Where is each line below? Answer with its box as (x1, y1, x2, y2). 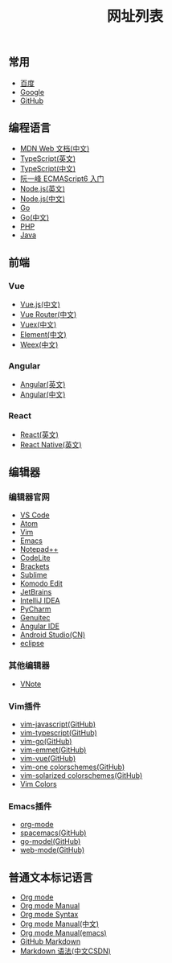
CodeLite (19, 553, 51, 563)
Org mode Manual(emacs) (19, 928, 107, 938)
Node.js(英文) (19, 184, 66, 194)
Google (19, 87, 45, 97)
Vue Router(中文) (19, 310, 77, 319)
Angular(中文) (19, 389, 66, 399)
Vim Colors (19, 779, 58, 788)
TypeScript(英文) (19, 154, 76, 163)
